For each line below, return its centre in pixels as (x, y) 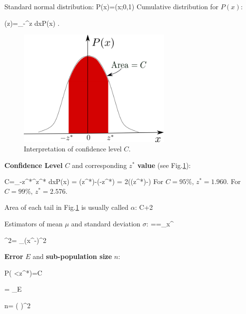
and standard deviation (106, 224)
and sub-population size (72, 256)
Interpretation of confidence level (73, 149)
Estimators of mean (34, 224)
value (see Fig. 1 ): (164, 165)
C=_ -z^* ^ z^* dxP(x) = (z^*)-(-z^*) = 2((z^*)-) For (84, 181)
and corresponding (99, 165)
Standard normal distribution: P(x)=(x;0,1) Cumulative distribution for (112, 6)
